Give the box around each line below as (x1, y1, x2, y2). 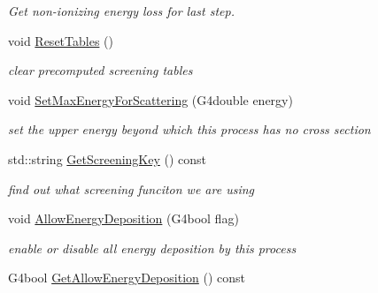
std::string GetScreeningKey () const (8, 149, 207, 168)
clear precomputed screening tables (8, 61, 193, 79)
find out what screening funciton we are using (8, 179, 255, 198)
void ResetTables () (8, 31, 113, 49)
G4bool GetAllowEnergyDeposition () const (8, 268, 245, 287)
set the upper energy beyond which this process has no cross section (8, 120, 371, 139)
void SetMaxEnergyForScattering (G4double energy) (8, 90, 293, 109)
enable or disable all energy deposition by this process (8, 238, 297, 257)
